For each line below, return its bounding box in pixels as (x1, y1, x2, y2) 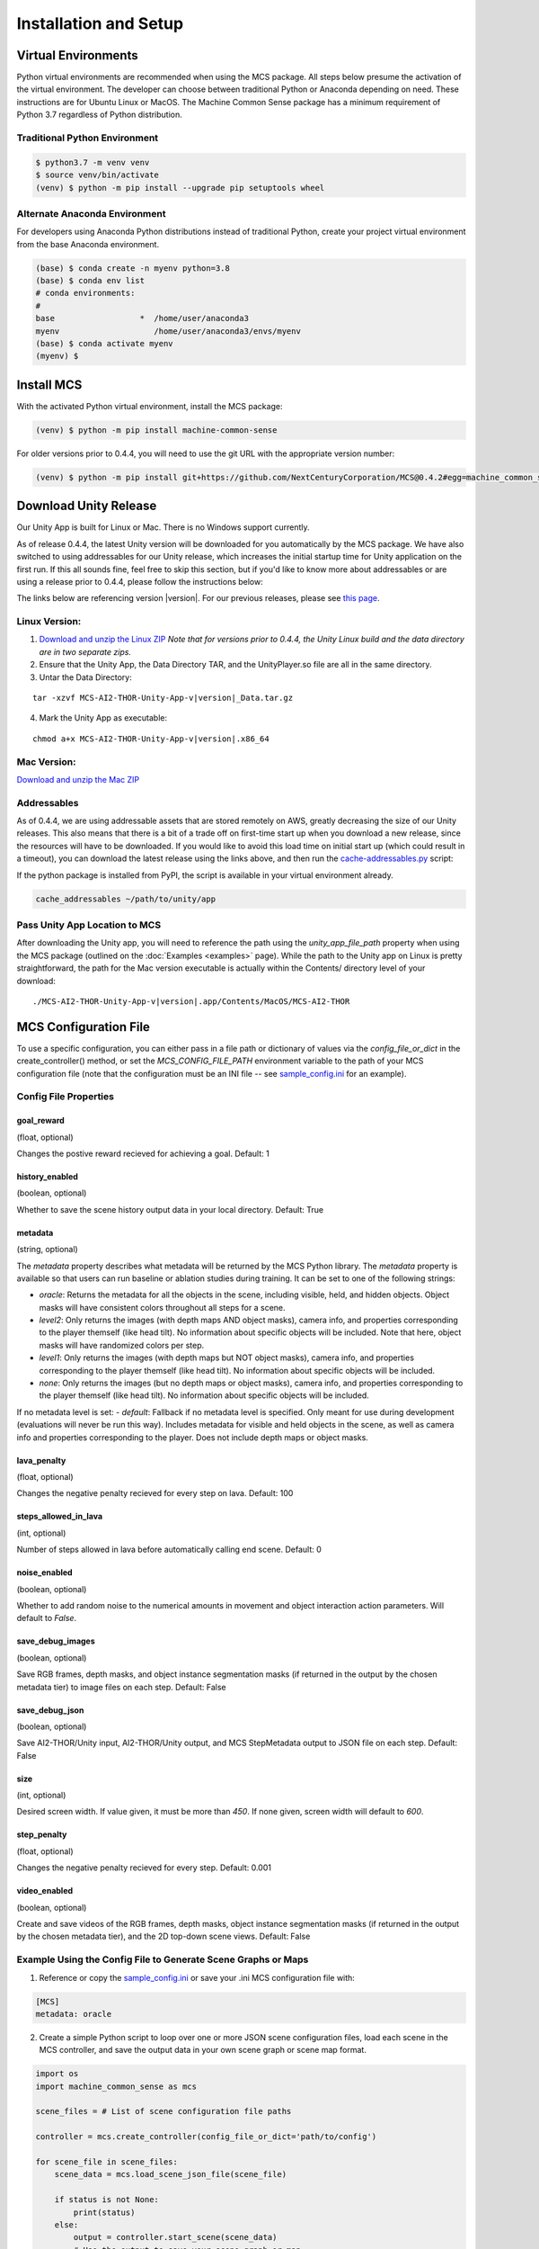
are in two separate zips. (39, 646, 132, 657)
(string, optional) (16, 1244, 78, 1255)
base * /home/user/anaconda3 (35, 313, 249, 324)
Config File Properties (16, 1090, 114, 1103)
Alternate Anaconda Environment (16, 207, 166, 220)
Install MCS (16, 377, 83, 392)
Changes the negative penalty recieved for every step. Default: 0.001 (16, 1862, 271, 1873)
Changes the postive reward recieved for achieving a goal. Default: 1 (16, 1148, 269, 1159)
